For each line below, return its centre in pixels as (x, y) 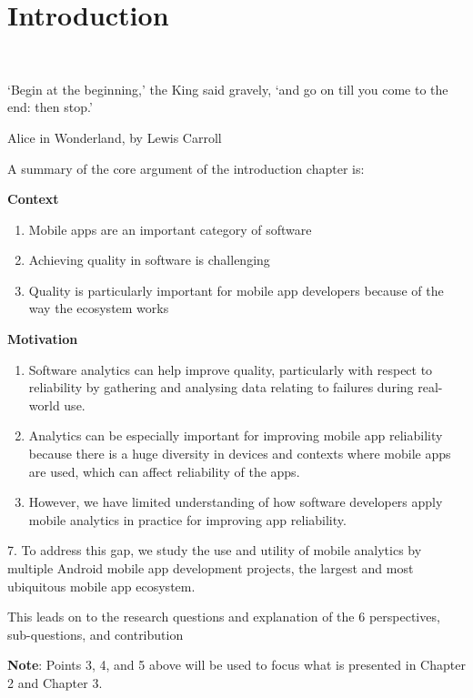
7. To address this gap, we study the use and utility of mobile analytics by (215, 550)
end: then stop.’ (50, 107)
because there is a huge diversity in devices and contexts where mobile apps (240, 454)
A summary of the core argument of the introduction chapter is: (186, 168)
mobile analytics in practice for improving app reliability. (187, 519)
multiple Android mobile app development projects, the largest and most (211, 568)
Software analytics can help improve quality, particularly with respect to (231, 369)
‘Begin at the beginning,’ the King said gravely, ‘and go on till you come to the (228, 89)
